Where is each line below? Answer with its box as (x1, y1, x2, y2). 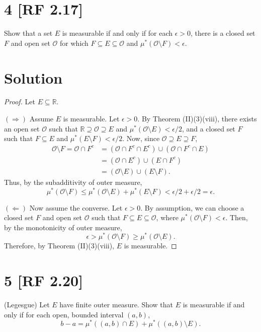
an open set (4, 123, 40, 134)
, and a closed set (182, 123, 235, 134)
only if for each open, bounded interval (4, 309, 124, 319)
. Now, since (122, 133, 160, 144)
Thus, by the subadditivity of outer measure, (4, 176, 142, 187)
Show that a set (4, 28, 53, 38)
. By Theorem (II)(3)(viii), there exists (137, 113, 257, 124)
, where (156, 212, 179, 223)
